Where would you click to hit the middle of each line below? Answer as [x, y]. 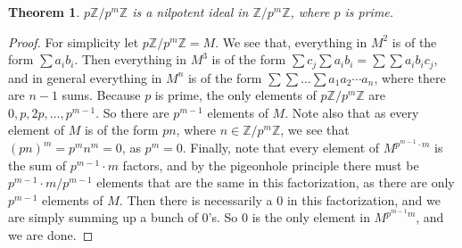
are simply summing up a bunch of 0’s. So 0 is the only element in [189, 217]
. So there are [132, 112]
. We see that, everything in [291, 41]
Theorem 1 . [44, 12]
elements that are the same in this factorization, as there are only [276, 182]
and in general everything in [85, 77]
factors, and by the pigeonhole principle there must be [271, 165]
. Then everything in [130, 59]
